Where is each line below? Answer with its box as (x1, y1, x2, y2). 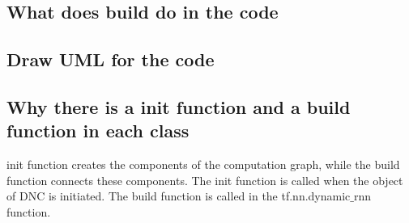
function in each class (6, 118, 190, 143)
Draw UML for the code (6, 47, 215, 72)
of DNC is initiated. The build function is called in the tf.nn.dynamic (6, 187, 351, 204)
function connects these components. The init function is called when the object (6, 171, 403, 188)
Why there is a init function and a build (6, 94, 351, 119)
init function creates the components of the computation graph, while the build (6, 156, 400, 173)
